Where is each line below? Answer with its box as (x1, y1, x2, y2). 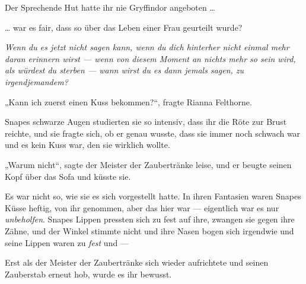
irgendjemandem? (5, 75, 68, 88)
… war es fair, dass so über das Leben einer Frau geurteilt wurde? (5, 21, 243, 33)
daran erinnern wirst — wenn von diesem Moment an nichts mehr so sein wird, (5, 52, 296, 64)
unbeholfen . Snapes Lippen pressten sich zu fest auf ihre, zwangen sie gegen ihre (5, 213, 295, 225)
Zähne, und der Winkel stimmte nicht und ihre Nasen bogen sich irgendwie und (5, 224, 294, 237)
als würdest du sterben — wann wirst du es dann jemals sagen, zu (5, 64, 244, 76)
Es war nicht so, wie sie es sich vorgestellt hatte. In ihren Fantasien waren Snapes (5, 190, 301, 202)
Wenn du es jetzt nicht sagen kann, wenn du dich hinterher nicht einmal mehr (5, 41, 289, 53)
